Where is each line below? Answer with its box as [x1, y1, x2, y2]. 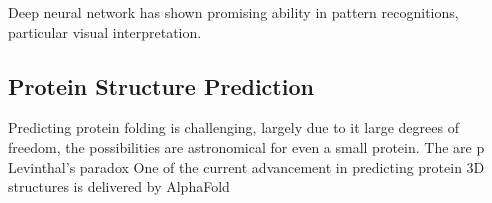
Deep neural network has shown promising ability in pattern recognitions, [8, 2, 459, 22]
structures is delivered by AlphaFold [8, 176, 230, 197]
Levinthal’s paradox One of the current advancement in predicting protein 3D [8, 156, 485, 177]
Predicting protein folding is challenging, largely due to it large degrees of [8, 117, 459, 138]
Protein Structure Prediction [8, 70, 314, 101]
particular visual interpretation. [8, 21, 202, 42]
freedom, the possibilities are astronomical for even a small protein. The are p [8, 136, 485, 157]
